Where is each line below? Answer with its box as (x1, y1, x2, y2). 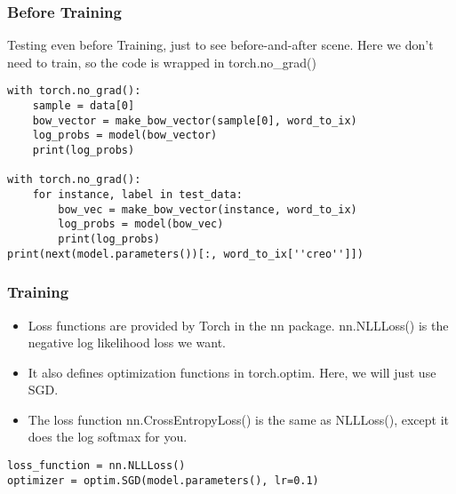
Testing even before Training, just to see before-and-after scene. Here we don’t (7, 36, 434, 54)
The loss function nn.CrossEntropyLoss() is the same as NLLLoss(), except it (28, 410, 449, 428)
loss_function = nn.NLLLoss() (7, 459, 186, 473)
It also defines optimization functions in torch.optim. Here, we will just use (28, 363, 436, 381)
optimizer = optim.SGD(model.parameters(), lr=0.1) (7, 474, 319, 487)
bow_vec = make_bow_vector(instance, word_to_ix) (58, 203, 357, 216)
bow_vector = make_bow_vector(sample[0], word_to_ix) (32, 114, 357, 127)
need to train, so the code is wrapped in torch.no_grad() (7, 52, 316, 71)
